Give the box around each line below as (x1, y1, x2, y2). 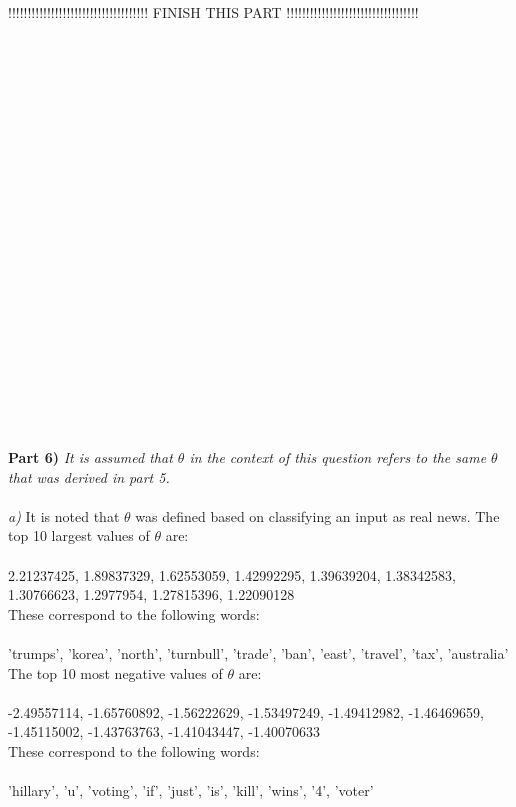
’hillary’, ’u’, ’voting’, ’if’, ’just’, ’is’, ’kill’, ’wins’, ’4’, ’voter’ (8, 780, 374, 801)
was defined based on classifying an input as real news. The (135, 505, 500, 526)
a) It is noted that (8, 505, 120, 526)
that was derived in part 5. (8, 466, 170, 487)
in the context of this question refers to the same (189, 447, 487, 468)
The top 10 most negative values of (8, 662, 223, 683)
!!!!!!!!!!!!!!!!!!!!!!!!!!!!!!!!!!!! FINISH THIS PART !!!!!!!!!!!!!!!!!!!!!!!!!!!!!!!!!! (8, 2, 419, 22)
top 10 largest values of (8, 525, 150, 546)
